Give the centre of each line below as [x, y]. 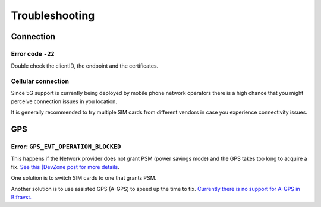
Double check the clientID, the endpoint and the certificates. [85, 66]
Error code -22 [33, 53]
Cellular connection [40, 81]
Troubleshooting [53, 15]
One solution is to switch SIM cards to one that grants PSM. [84, 178]
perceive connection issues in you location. [64, 101]
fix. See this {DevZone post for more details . [65, 167]
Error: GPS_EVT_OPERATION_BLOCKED [66, 147]
